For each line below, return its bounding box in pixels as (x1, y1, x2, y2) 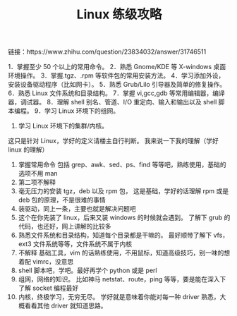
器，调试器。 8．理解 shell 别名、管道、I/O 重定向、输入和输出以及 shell (8, 98, 217, 107)
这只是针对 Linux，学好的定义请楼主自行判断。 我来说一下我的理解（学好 (8, 137, 219, 145)
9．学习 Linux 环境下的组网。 (34, 107, 119, 115)
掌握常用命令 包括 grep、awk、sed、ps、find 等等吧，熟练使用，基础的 (18, 160, 226, 169)
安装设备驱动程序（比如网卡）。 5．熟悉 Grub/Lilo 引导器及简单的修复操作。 (8, 80, 226, 89)
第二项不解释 (18, 178, 56, 187)
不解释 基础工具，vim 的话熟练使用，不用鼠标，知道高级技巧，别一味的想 (18, 248, 231, 257)
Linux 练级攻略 (76, 6, 162, 23)
